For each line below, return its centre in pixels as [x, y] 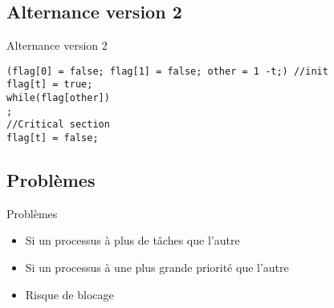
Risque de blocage [69, 294]
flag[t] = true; [50, 85]
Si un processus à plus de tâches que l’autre [132, 240]
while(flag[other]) [58, 97]
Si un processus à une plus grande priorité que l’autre [157, 267]
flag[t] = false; [53, 138]
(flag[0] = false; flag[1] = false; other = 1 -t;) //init [167, 71]
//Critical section [58, 125]
